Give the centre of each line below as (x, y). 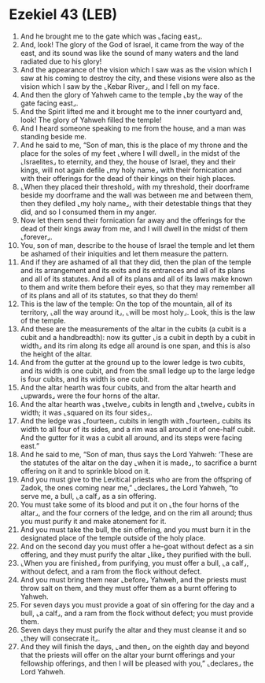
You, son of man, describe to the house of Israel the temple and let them (137, 245)
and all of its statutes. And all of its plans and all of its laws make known (136, 279)
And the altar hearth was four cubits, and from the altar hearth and (128, 387)
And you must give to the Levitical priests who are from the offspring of (136, 479)
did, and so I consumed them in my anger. (88, 212)
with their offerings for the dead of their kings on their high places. (128, 178)
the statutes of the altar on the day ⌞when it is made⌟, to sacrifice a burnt (138, 463)
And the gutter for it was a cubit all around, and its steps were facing (131, 437)
